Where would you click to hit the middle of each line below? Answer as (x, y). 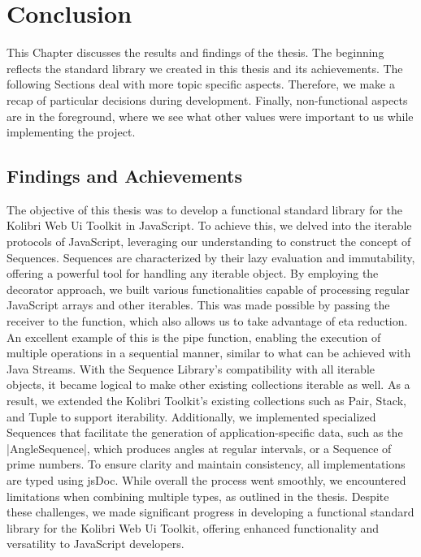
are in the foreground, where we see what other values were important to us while (210, 116)
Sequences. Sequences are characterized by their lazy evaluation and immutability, (211, 257)
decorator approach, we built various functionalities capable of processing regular (208, 289)
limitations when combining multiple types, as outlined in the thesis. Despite (198, 496)
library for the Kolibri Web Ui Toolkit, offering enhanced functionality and (193, 527)
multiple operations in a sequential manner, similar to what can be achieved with (209, 353)
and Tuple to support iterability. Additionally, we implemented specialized (191, 416)
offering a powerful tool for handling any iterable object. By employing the (193, 273)
